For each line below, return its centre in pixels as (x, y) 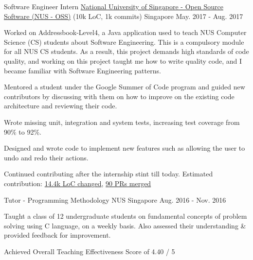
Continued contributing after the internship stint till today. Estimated (108, 174)
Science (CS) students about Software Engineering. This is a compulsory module (124, 42)
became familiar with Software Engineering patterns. (82, 70)
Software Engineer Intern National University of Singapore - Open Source (114, 6)
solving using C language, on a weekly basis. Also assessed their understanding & (125, 225)
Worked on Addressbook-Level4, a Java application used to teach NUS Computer (125, 32)
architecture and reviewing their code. (61, 106)
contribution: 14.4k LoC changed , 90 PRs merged (78, 183)
